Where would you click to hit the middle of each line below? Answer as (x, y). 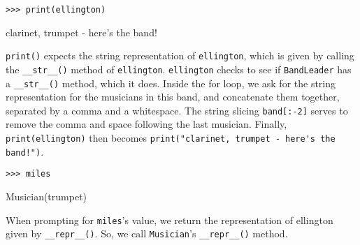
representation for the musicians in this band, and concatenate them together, (173, 97)
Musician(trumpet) (46, 196)
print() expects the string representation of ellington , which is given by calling (180, 55)
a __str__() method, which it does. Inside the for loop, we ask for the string (171, 83)
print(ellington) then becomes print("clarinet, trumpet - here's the (171, 138)
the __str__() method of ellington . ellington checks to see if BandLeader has (179, 69)
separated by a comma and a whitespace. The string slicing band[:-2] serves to (177, 110)
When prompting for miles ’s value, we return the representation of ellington (170, 220)
